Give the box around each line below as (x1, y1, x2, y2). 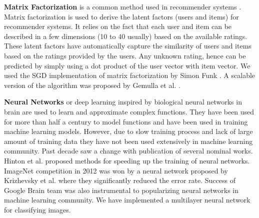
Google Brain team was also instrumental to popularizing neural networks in (4, 184, 239, 195)
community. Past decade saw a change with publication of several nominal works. (4, 145, 253, 156)
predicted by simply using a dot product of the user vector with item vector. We (4, 60, 250, 70)
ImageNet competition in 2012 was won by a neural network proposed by (4, 165, 228, 175)
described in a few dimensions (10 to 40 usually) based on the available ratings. (4, 30, 247, 41)
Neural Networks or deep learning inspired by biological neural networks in (4, 96, 242, 107)
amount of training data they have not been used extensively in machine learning (4, 135, 253, 146)
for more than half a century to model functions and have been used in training (4, 116, 248, 126)
